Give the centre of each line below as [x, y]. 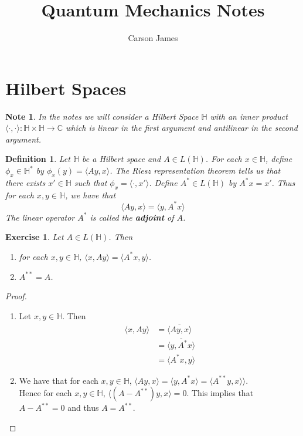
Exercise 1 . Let [35, 237]
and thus [83, 408]
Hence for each [45, 393]
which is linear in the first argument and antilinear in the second [182, 128]
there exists [25, 182]
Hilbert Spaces [66, 88]
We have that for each [59, 380]
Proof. [16, 296]
